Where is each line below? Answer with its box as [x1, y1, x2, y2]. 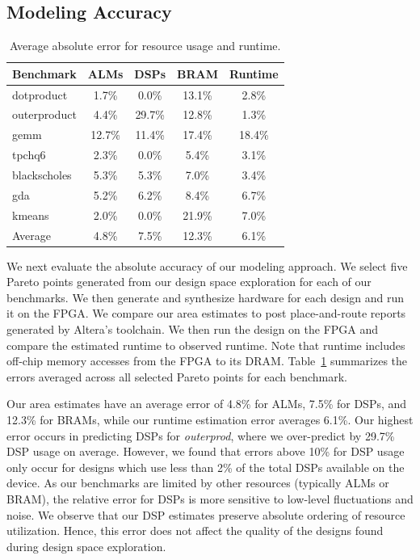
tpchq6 [12, 146, 46, 163]
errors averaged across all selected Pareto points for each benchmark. [6, 368, 348, 385]
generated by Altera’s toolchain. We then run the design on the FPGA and [6, 321, 379, 338]
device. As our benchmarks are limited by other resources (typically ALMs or [6, 474, 389, 491]
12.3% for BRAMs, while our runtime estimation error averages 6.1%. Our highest [6, 411, 414, 427]
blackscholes [12, 166, 72, 183]
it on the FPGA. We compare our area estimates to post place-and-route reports [6, 305, 406, 322]
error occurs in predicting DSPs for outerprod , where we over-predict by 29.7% [6, 427, 395, 444]
